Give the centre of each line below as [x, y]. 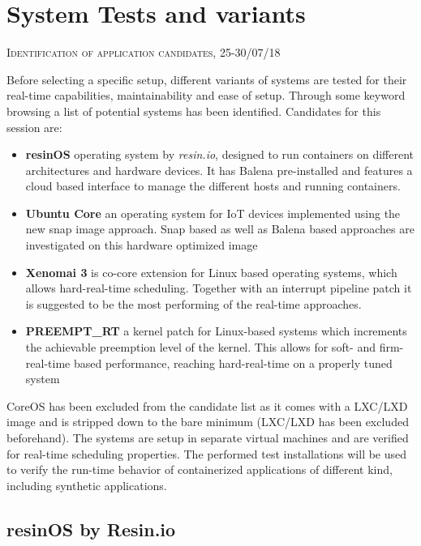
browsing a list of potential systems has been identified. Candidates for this [194, 111]
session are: [34, 127]
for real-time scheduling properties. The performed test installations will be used [207, 453]
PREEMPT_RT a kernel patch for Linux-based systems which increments [216, 331]
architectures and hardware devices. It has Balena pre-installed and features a [219, 170]
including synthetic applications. [87, 485]
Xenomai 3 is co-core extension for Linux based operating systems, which [211, 272]
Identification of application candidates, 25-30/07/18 [144, 52]
